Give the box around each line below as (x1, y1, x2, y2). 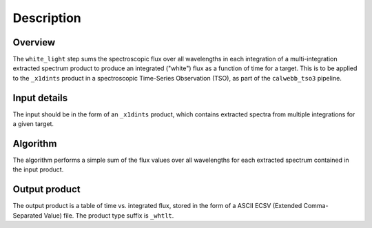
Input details (12, 92, 68, 103)
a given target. (12, 120, 54, 128)
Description (12, 10, 82, 25)
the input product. (12, 165, 64, 174)
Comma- (303, 202, 329, 210)
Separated (12, 211, 43, 220)
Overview (12, 37, 56, 48)
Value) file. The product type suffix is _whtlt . (43, 211, 174, 220)
